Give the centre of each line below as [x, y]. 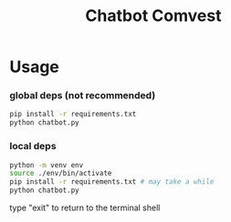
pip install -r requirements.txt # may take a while [112, 182]
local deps [33, 146]
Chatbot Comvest [153, 16]
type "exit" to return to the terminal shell [85, 208]
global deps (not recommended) [83, 96]
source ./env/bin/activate [61, 174]
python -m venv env [47, 165]
